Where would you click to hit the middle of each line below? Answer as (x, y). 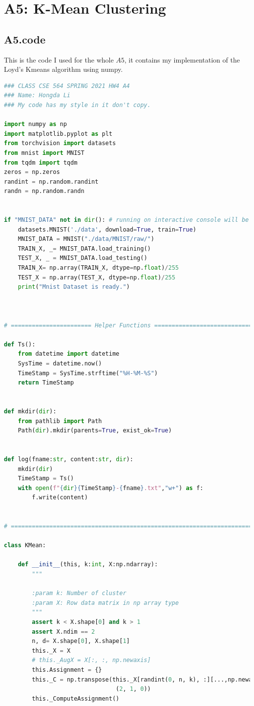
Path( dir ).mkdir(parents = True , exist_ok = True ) (95, 431)
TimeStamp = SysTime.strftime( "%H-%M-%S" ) (88, 373)
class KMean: (25, 546)
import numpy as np (35, 124)
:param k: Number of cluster (79, 593)
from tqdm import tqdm (41, 162)
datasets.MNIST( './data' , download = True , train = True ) (107, 229)
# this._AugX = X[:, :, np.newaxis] (91, 660)
